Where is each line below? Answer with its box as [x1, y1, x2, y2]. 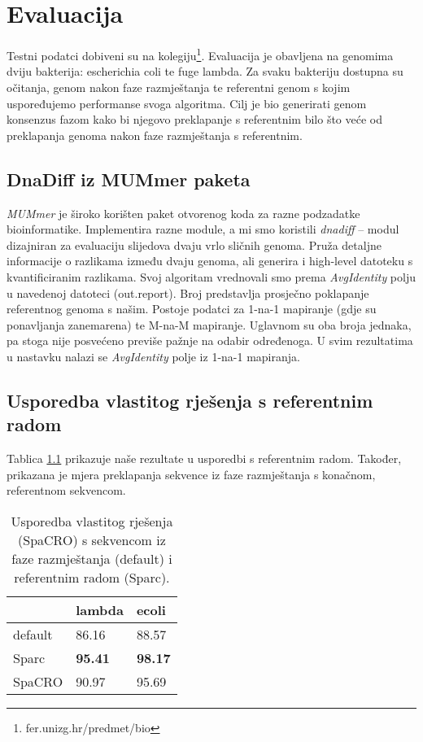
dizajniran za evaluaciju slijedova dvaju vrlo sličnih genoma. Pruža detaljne [7, 236, 382, 253]
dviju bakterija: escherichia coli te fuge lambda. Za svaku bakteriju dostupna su [7, 63, 403, 80]
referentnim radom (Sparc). [14, 567, 170, 587]
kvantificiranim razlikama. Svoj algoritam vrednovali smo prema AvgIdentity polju [7, 268, 416, 285]
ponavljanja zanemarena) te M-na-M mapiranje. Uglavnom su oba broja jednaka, [7, 316, 412, 333]
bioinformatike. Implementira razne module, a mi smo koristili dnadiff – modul [7, 220, 399, 238]
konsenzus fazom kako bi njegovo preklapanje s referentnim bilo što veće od [7, 111, 383, 128]
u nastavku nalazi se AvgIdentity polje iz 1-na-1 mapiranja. [7, 347, 300, 364]
